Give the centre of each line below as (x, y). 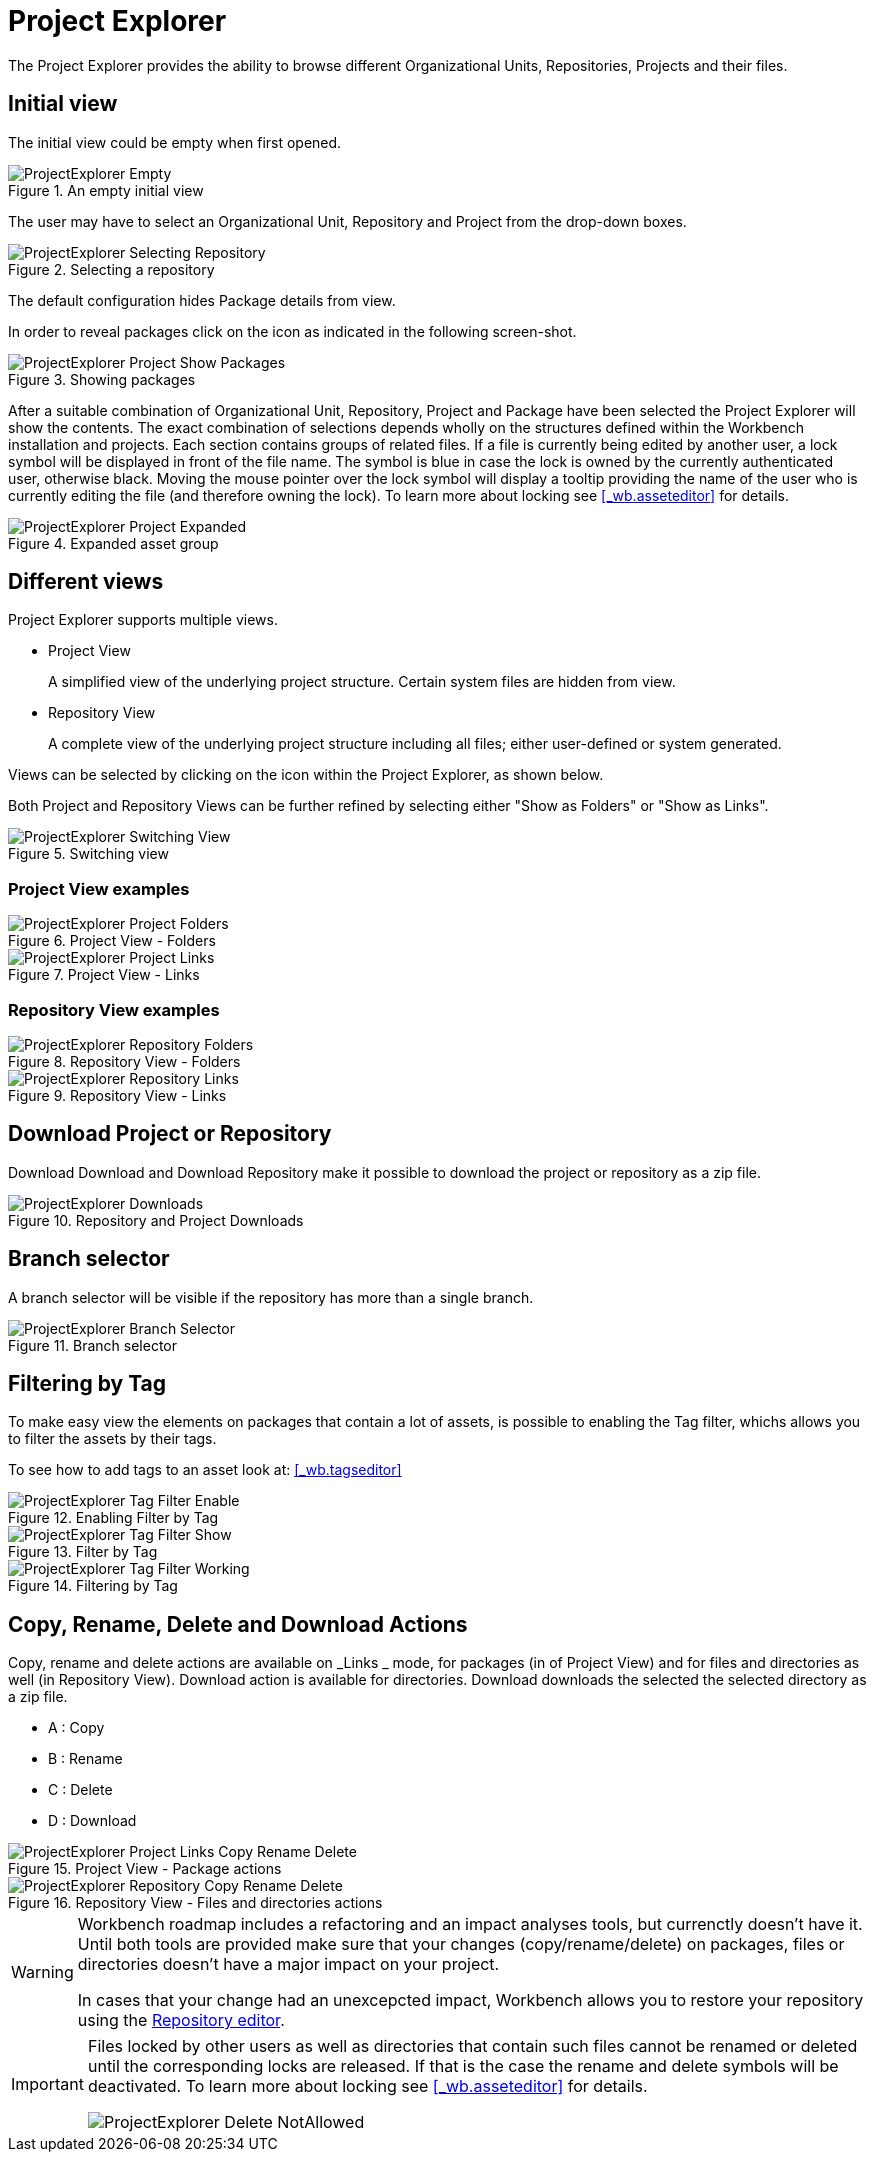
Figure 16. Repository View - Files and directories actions (195, 1903)
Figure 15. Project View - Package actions (145, 1869)
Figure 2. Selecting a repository (111, 269)
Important (47, 2084)
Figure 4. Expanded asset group (113, 543)
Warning (42, 1972)
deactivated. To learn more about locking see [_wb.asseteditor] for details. (367, 2086)
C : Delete (80, 1790)
